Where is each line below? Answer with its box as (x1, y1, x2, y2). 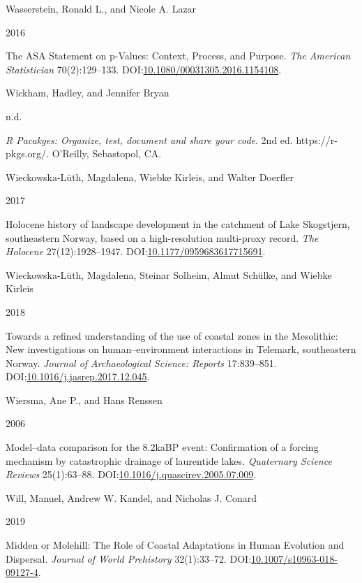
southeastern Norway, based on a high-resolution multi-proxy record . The (6, 230, 319, 245)
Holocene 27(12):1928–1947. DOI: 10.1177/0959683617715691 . (6, 244, 266, 259)
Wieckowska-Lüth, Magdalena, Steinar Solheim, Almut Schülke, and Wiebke (6, 267, 332, 282)
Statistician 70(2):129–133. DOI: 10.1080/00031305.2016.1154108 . (6, 62, 282, 76)
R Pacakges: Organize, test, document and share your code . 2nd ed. (6, 132, 293, 147)
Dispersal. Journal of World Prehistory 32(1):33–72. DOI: (6, 551, 252, 566)
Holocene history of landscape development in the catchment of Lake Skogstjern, (6, 216, 350, 231)
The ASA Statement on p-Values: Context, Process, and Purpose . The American (6, 48, 351, 63)
